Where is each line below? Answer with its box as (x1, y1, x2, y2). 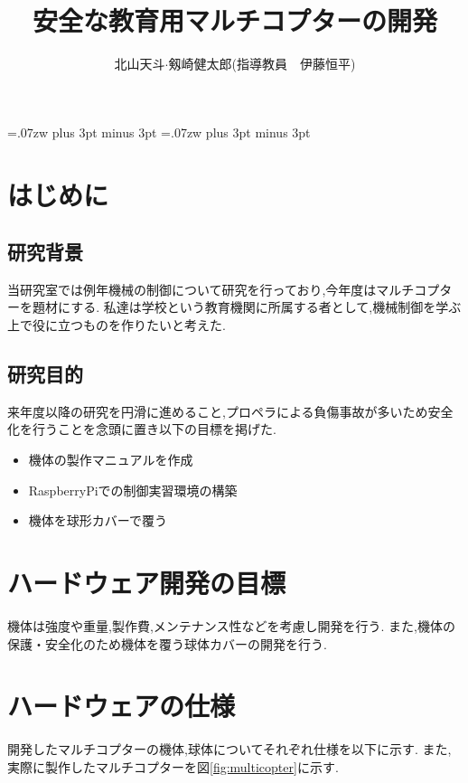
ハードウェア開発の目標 (7, 564, 286, 601)
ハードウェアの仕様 (7, 687, 236, 724)
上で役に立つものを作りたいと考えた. (7, 316, 226, 335)
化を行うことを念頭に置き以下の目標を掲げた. (7, 420, 276, 439)
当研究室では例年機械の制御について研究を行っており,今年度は (7, 279, 377, 298)
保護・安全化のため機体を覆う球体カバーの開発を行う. (7, 634, 327, 653)
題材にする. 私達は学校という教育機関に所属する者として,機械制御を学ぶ (32, 297, 462, 316)
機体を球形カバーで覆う (28, 511, 167, 530)
